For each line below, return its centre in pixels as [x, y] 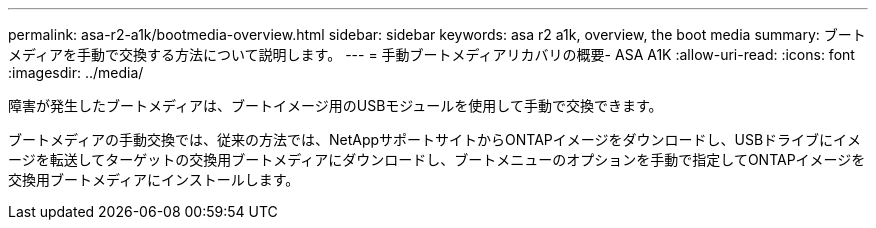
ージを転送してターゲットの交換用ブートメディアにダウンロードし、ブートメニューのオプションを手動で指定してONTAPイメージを [437, 159]
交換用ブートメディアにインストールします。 [154, 179]
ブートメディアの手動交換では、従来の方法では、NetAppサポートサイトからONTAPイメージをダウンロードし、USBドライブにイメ [435, 139]
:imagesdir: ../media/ [76, 72]
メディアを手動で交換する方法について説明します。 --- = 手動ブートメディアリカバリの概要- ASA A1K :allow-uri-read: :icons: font [431, 54]
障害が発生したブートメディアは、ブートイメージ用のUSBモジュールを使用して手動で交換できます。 [335, 105]
